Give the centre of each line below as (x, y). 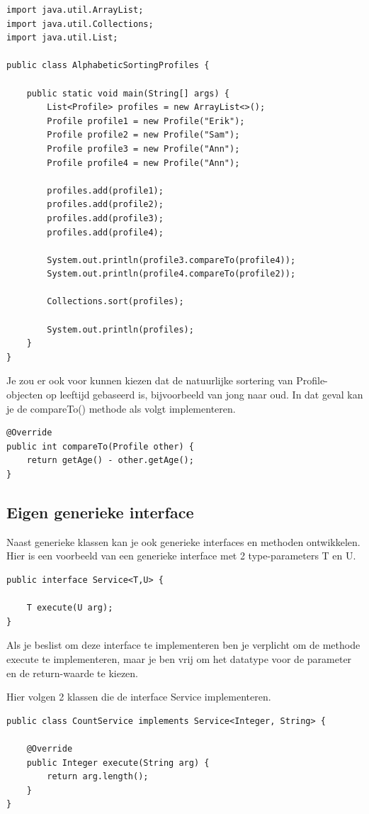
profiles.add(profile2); (105, 205)
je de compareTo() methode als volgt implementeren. (121, 408)
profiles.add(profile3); (105, 218)
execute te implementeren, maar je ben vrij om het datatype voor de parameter (179, 658)
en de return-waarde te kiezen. (72, 673)
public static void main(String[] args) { (128, 93)
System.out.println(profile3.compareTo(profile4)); (171, 260)
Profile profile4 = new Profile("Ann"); (143, 163)
